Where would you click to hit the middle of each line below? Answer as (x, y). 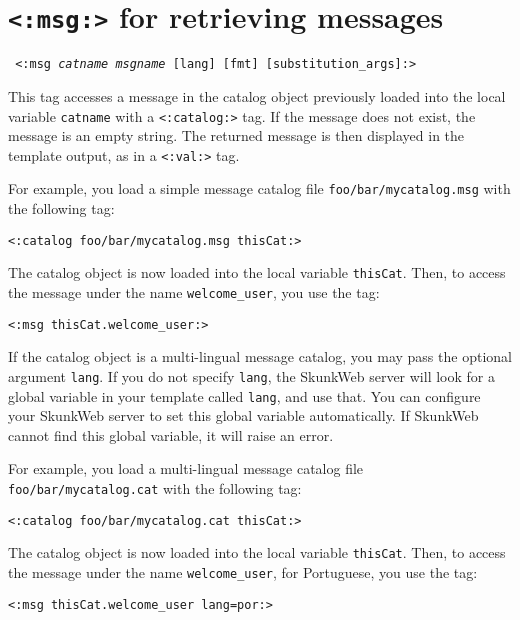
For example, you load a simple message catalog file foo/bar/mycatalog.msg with (259, 188)
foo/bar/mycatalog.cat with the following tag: (155, 487)
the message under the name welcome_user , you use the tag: (194, 291)
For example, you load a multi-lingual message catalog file (186, 468)
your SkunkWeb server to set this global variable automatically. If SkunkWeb (243, 415)
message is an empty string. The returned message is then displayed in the (236, 135)
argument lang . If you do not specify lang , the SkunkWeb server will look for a (251, 375)
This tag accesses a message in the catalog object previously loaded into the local (257, 95)
